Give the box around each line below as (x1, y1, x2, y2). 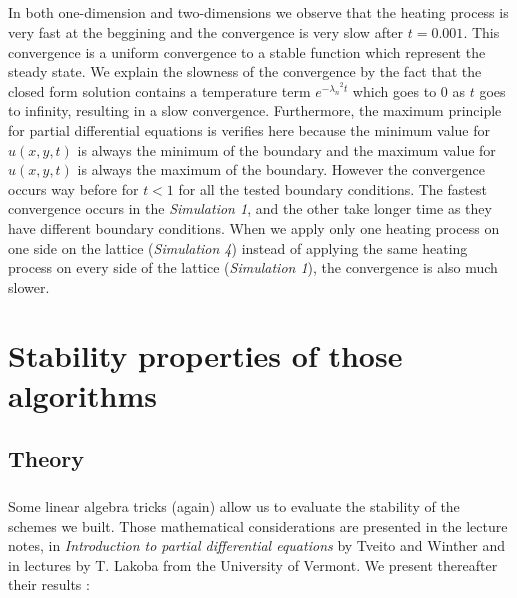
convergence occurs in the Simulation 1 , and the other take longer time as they (8, 198, 492, 219)
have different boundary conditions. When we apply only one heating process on (8, 217, 500, 238)
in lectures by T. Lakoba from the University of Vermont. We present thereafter (8, 554, 498, 575)
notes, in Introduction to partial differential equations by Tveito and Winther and (8, 535, 506, 556)
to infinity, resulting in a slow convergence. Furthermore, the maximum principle (8, 100, 502, 121)
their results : (8, 574, 90, 595)
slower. (8, 276, 50, 297)
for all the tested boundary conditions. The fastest (178, 178, 487, 199)
